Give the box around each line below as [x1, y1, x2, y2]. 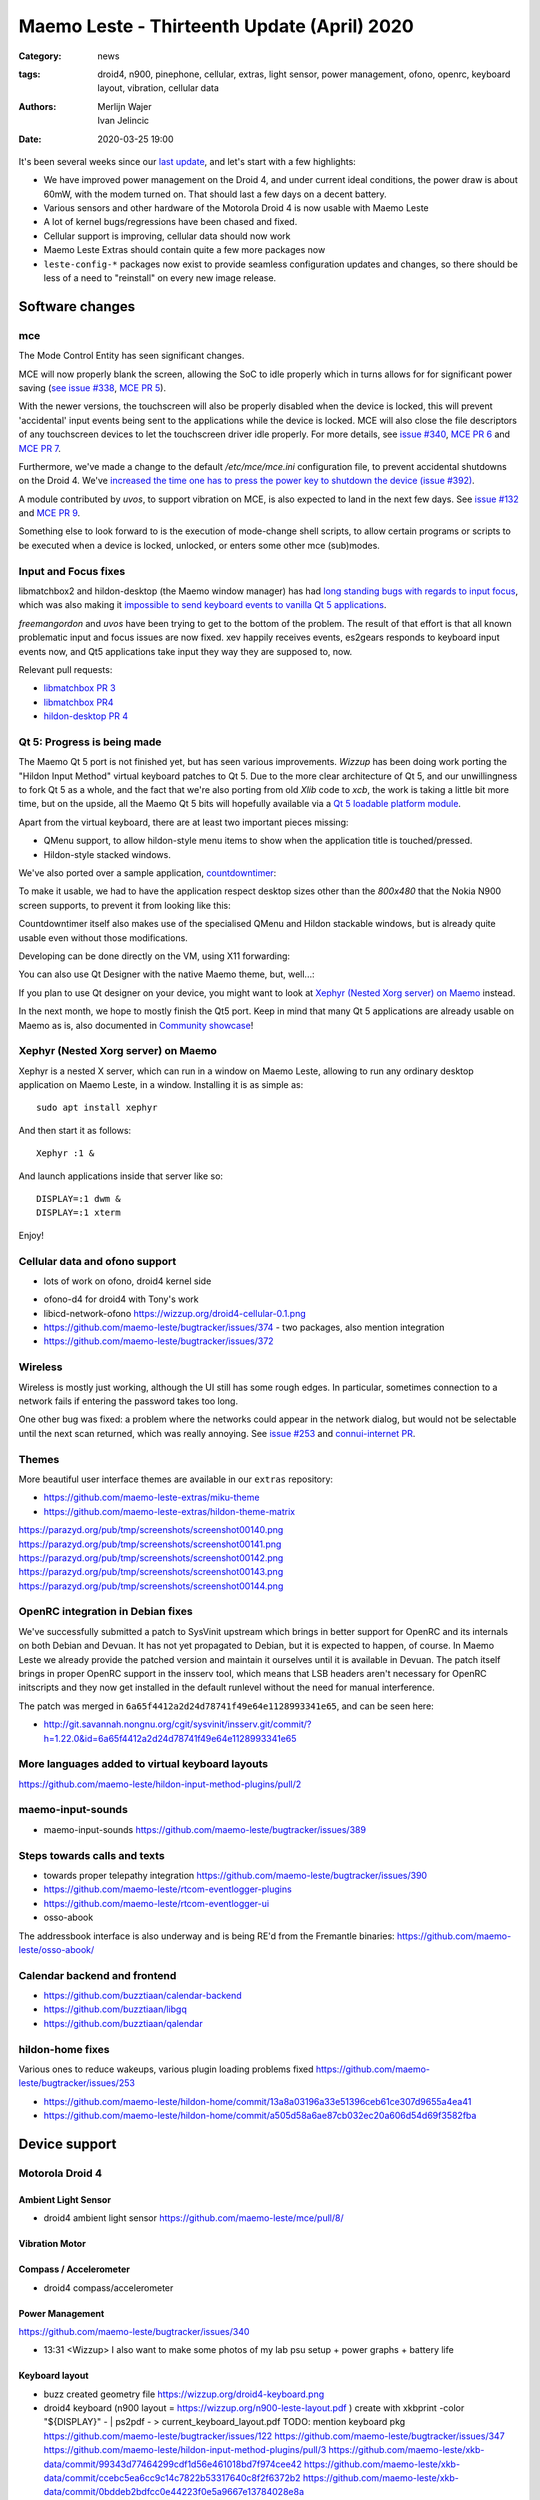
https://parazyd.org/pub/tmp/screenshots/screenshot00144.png [18, 1580, 284, 1592]
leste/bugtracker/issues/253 [18, 2077, 135, 2089]
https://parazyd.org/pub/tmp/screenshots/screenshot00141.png [18, 1538, 282, 1550]
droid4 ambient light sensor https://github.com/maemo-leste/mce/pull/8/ [43, 2212, 344, 2224]
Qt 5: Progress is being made [18, 735, 162, 749]
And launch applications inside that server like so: [18, 1170, 224, 1182]
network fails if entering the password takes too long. [18, 1395, 239, 1407]
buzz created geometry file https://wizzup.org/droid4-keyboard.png [43, 2388, 325, 2400]
